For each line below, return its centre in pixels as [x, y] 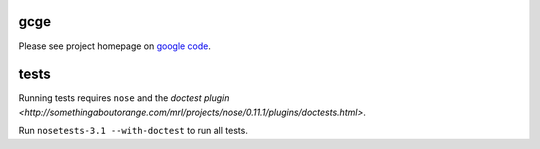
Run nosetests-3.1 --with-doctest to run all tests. [133, 131]
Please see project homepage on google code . [115, 46]
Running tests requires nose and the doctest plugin [124, 98]
